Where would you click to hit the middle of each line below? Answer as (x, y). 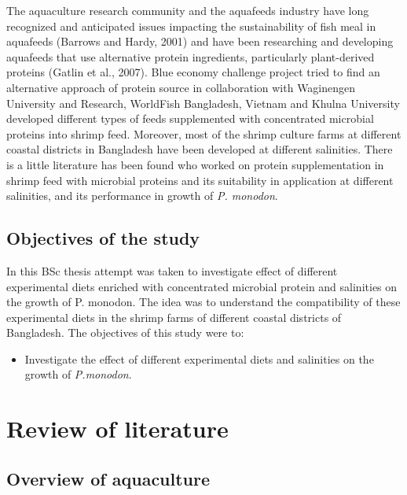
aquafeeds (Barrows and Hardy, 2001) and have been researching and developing (200, 41)
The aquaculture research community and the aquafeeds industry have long (188, 10)
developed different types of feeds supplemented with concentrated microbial (190, 118)
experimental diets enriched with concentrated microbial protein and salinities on (202, 286)
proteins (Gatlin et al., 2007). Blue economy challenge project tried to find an (193, 72)
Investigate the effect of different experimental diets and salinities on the (199, 358)
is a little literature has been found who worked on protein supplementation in (195, 164)
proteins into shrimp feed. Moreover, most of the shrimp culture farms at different (204, 133)
